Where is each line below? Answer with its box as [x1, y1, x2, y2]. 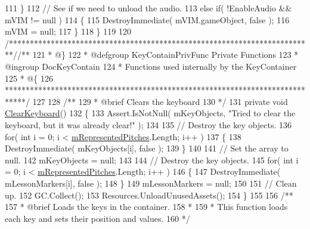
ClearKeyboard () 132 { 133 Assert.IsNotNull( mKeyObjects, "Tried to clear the [5, 107, 296, 119]
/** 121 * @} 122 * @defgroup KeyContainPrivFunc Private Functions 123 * [17, 48, 299, 61]
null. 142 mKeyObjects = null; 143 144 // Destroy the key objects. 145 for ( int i [5, 153, 299, 166]
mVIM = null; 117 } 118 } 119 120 [5, 25, 131, 38]
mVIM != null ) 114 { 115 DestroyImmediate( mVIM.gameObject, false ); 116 [5, 13, 290, 26]
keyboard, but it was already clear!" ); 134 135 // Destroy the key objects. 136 [5, 118, 292, 131]
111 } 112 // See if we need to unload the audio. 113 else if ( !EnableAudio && [5, 2, 292, 14]
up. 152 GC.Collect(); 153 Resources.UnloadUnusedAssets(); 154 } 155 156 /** [5, 188, 293, 201]
